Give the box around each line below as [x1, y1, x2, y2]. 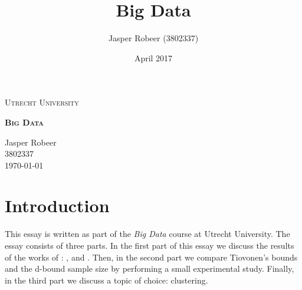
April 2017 [134, 51, 173, 64]
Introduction [5, 193, 110, 218]
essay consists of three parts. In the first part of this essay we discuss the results [5, 239, 294, 251]
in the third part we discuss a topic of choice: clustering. [5, 273, 208, 286]
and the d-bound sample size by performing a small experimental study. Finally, [5, 262, 294, 275]
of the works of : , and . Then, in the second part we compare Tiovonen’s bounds [5, 251, 298, 263]
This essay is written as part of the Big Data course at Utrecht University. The [5, 228, 290, 240]
